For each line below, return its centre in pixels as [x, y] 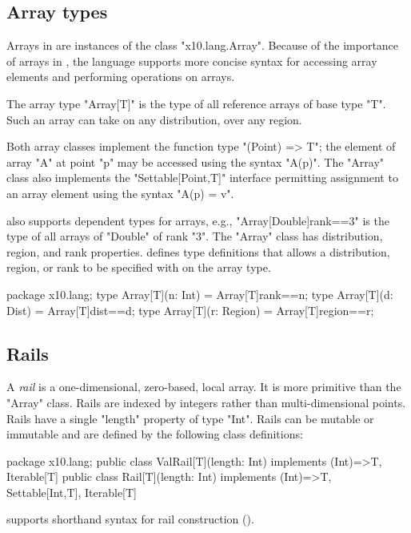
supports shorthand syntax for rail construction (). [130, 519]
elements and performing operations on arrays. [121, 77]
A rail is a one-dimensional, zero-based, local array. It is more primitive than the [204, 387]
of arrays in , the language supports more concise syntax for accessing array [192, 61]
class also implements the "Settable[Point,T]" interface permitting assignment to [202, 178]
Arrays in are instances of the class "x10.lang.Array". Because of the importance [203, 45]
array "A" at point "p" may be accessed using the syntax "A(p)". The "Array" [196, 162]
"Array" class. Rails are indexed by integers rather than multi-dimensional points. [206, 402]
